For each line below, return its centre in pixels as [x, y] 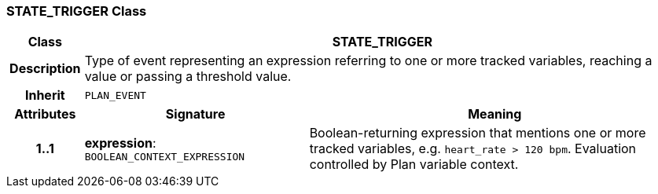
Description [45, 69]
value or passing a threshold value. [188, 77]
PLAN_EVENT [115, 95]
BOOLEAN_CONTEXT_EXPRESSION [165, 156]
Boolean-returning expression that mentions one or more [478, 133]
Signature [195, 114]
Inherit [45, 95]
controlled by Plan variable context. [414, 165]
